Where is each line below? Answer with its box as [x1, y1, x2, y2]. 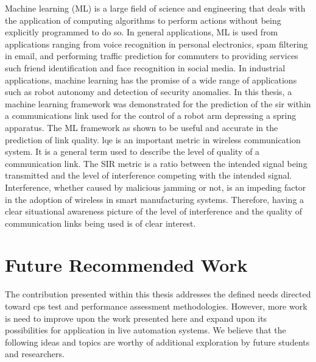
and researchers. [5, 347, 65, 360]
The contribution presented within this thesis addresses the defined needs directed [5, 288, 311, 300]
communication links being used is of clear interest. [5, 216, 196, 229]
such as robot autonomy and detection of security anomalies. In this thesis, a [5, 85, 292, 98]
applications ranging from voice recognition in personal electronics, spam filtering [5, 37, 308, 50]
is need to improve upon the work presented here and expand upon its [5, 311, 267, 324]
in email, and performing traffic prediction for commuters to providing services [5, 49, 298, 62]
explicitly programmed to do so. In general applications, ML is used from [5, 26, 278, 38]
